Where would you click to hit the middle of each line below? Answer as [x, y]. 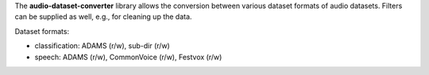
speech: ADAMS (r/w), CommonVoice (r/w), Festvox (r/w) [128, 57]
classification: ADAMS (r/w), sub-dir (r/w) [102, 46]
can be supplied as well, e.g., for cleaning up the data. [103, 17]
